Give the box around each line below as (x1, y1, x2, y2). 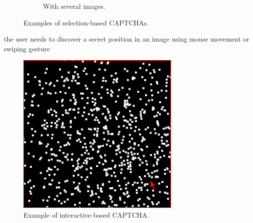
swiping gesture (4, 43, 50, 53)
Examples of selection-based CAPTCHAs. (23, 17, 149, 27)
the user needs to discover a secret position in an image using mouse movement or (4, 34, 250, 44)
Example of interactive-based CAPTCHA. (23, 209, 149, 220)
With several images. (43, 1, 105, 11)
